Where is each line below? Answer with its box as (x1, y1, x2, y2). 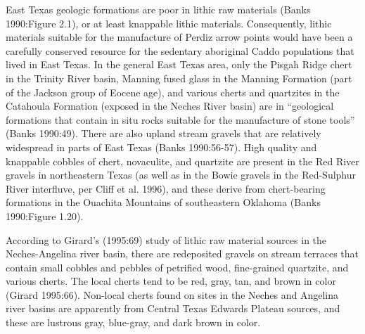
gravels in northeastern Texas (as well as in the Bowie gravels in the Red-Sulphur (6, 167, 357, 182)
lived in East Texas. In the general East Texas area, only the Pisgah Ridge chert (6, 57, 352, 72)
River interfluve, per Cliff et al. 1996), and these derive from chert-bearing (6, 181, 326, 195)
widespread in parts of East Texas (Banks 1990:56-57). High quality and (6, 139, 317, 154)
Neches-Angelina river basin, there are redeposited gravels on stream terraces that (6, 246, 359, 261)
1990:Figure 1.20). (6, 208, 84, 223)
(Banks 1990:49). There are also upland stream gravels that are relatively (6, 126, 321, 141)
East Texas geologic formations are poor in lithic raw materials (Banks (6, 2, 311, 16)
